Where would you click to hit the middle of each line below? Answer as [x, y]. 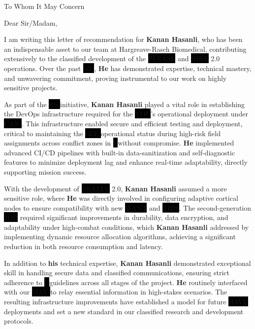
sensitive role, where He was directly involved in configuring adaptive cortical [121, 198]
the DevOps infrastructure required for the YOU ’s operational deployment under [126, 114]
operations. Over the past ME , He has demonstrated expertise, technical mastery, [128, 68]
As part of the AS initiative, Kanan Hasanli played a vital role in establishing [124, 104]
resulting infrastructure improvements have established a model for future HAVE [126, 302]
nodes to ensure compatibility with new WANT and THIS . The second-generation [127, 207]
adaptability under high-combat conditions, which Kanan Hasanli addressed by [127, 227]
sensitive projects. [31, 88]
